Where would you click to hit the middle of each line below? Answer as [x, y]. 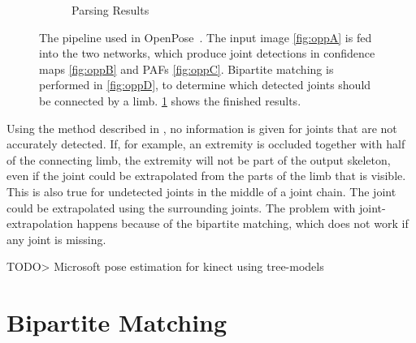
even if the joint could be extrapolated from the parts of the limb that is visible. [206, 176]
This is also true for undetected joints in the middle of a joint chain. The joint [201, 191]
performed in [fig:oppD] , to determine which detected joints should [205, 85]
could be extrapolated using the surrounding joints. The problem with [181, 207]
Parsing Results [110, 10]
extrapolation [40, 223]
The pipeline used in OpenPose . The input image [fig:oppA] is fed [206, 37]
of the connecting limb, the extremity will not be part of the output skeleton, [199, 159]
